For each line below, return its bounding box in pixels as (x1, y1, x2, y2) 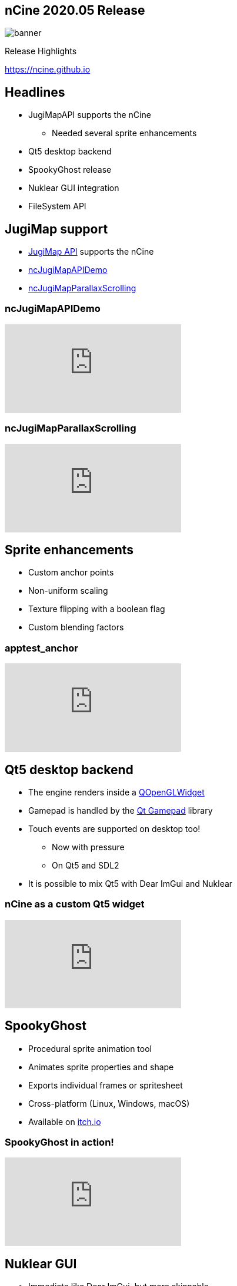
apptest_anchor (5, 642, 78, 654)
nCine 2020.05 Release (5, 3, 145, 18)
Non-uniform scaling (28, 586, 108, 596)
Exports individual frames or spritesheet (28, 1080, 183, 1090)
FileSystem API (28, 201, 86, 212)
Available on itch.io (28, 1116, 101, 1127)
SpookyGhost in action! (5, 1136, 114, 1149)
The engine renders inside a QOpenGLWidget (28, 787, 205, 798)
